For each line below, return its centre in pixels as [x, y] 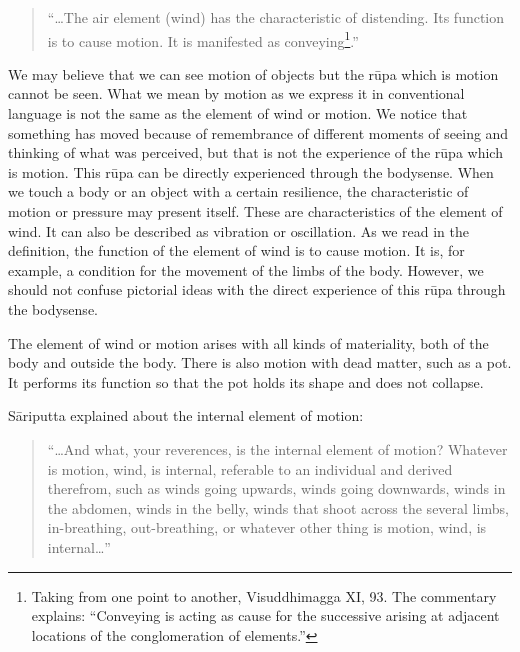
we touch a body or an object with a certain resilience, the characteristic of [238, 191]
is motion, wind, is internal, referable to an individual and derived [250, 468]
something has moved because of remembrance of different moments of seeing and [258, 132]
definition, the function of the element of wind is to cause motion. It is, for [236, 250]
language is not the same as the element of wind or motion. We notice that [238, 113]
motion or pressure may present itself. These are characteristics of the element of [255, 211]
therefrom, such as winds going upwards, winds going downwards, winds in [276, 488]
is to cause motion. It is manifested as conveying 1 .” [203, 39]
